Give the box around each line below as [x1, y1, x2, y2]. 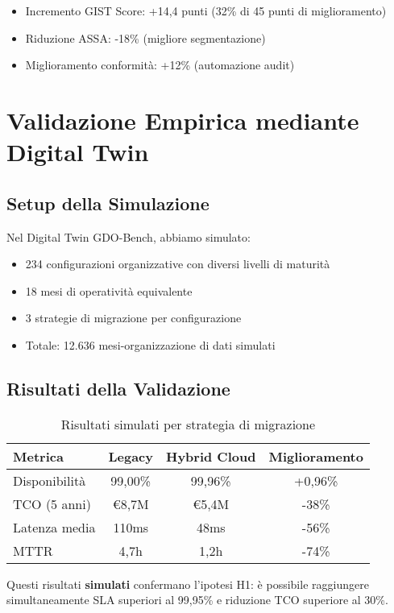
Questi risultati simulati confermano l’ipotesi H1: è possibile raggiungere [6, 575, 369, 592]
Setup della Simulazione [6, 190, 209, 215]
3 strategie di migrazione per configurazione [25, 309, 242, 326]
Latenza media [13, 517, 96, 536]
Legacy [108, 446, 153, 466]
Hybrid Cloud [165, 446, 256, 466]
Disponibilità [13, 470, 86, 490]
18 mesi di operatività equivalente [25, 282, 193, 299]
